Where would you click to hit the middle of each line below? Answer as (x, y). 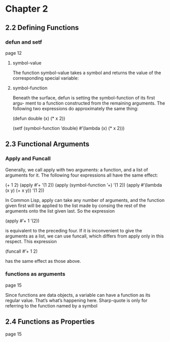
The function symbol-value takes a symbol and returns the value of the (87, 73)
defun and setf (24, 42)
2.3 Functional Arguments (47, 144)
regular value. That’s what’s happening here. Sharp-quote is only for (76, 300)
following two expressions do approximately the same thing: (75, 108)
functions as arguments (35, 274)
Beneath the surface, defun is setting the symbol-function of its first (84, 97)
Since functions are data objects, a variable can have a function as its (78, 295)
